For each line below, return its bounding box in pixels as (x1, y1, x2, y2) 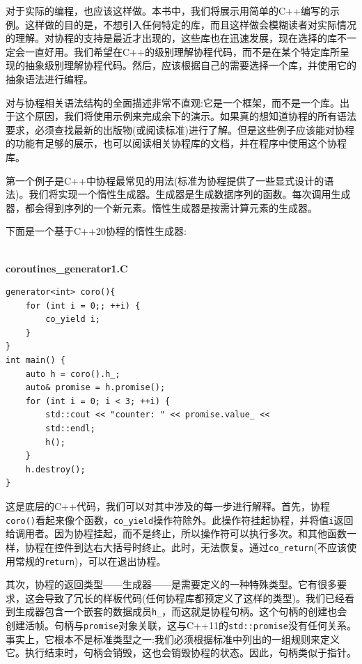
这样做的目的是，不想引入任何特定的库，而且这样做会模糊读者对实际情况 (24, 17, 356, 31)
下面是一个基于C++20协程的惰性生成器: (6, 224, 187, 238)
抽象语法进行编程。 (6, 71, 93, 86)
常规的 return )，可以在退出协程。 (15, 553, 166, 568)
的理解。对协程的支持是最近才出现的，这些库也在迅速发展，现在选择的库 (6, 31, 337, 45)
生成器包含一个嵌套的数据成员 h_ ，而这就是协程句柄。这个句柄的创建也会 (15, 604, 347, 619)
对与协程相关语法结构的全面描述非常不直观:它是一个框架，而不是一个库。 (6, 95, 340, 109)
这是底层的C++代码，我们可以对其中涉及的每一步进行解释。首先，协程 (6, 499, 330, 513)
